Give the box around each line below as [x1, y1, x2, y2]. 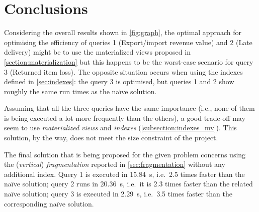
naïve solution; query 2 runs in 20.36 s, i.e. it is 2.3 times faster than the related [4, 178, 253, 189]
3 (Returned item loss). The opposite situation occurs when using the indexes [4, 66, 243, 77]
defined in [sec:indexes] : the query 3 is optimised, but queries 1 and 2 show [4, 76, 234, 87]
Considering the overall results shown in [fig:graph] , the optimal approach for [4, 27, 241, 38]
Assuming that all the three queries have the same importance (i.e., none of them [4, 103, 255, 113]
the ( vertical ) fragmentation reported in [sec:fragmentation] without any [4, 159, 225, 169]
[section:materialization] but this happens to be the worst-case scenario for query [4, 56, 253, 67]
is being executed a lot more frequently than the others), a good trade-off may [4, 112, 245, 123]
